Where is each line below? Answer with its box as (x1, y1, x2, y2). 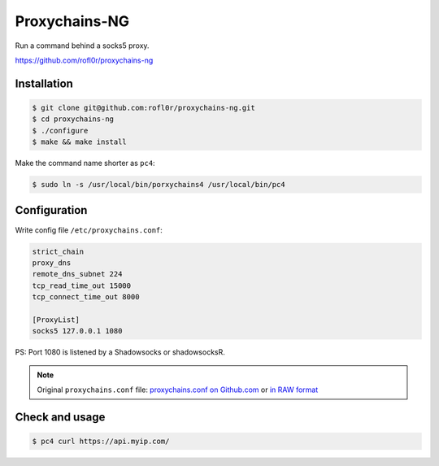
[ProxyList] (32, 315, 80, 324)
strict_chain (32, 246, 85, 256)
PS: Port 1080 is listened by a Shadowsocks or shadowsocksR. (15, 347, 225, 357)
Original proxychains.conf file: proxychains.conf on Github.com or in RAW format (37, 385, 319, 394)
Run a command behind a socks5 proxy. (15, 41, 150, 50)
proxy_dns (32, 258, 72, 268)
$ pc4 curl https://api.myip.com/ (32, 437, 170, 446)
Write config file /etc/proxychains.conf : (15, 224, 163, 235)
